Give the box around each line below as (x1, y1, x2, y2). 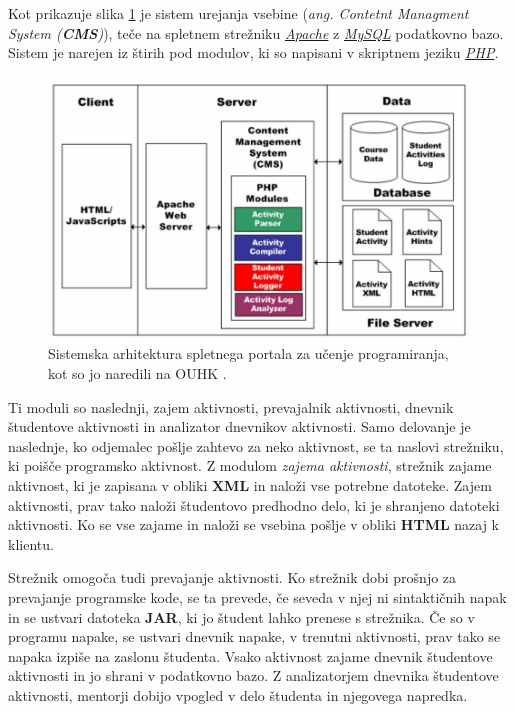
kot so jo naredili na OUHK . (48, 362, 227, 383)
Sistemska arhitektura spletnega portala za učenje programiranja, (48, 343, 449, 364)
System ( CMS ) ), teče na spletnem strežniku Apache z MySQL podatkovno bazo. (8, 22, 504, 43)
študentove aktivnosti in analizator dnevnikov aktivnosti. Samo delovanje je (8, 416, 471, 437)
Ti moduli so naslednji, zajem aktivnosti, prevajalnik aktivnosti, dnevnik (8, 396, 454, 417)
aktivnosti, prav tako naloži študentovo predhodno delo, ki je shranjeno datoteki (8, 494, 500, 515)
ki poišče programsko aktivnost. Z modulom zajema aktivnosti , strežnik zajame (8, 455, 492, 476)
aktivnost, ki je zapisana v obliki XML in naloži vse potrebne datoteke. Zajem (8, 474, 492, 495)
